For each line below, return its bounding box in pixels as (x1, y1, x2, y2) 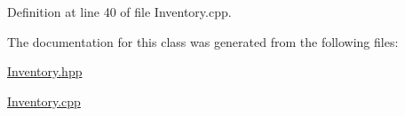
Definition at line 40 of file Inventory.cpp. (7, 3, 232, 20)
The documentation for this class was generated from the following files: (7, 32, 399, 50)
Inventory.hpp (7, 62, 83, 81)
